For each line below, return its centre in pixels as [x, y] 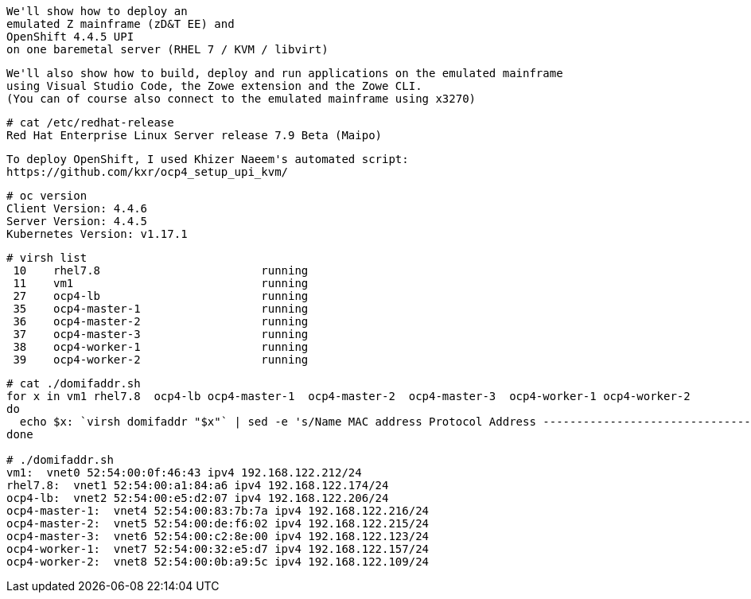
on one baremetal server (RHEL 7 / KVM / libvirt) [167, 49]
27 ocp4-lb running [161, 296]
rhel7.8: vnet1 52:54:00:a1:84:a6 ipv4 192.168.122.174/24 [198, 485]
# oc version [47, 196]
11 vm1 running [161, 283]
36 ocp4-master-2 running [161, 321]
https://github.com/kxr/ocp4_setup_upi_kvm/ [148, 172]
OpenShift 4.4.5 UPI [70, 37]
